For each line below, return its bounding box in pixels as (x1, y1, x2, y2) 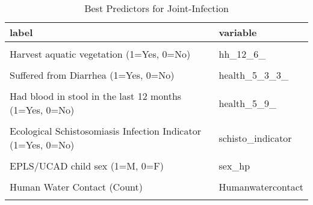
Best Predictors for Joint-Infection (84, 1, 229, 15)
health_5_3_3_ (218, 68, 289, 82)
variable (218, 25, 257, 39)
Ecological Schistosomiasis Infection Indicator (10, 124, 201, 138)
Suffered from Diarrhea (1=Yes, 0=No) (10, 68, 175, 82)
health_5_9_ (218, 96, 277, 110)
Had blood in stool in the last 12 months (10, 89, 182, 103)
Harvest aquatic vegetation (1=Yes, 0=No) (10, 47, 191, 61)
